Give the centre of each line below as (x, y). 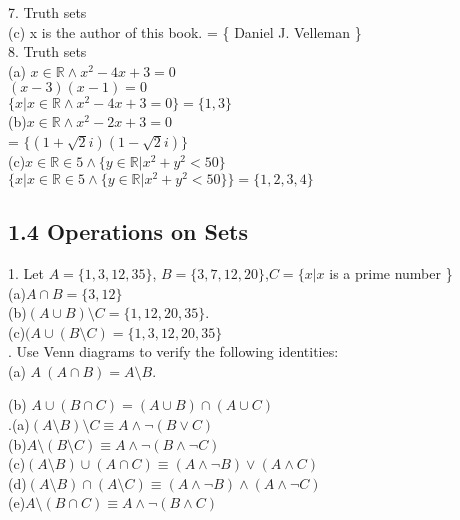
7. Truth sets (47, 12)
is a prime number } (391, 272)
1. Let (26, 272)
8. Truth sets (47, 51)
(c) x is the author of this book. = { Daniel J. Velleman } (185, 31)
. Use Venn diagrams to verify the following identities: (173, 351)
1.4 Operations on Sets (128, 231)
